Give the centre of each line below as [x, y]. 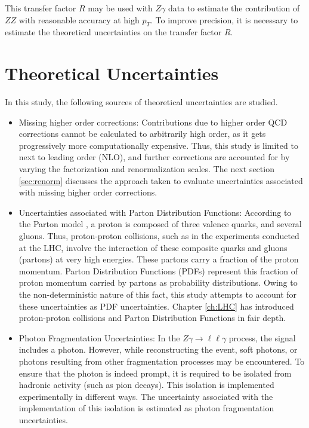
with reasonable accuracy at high [79, 19]
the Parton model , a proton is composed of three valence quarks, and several [160, 224]
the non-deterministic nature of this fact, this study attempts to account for [158, 294]
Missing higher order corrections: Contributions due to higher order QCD [153, 122]
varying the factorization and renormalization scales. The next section [146, 169]
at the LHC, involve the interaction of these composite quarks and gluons [153, 247]
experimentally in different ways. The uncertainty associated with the [146, 396]
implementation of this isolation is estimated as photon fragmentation [146, 408]
